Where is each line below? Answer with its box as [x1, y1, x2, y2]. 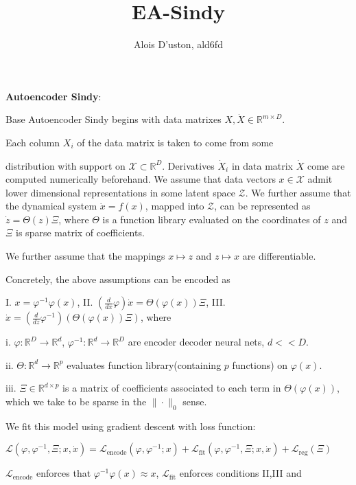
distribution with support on [5, 158, 126, 172]
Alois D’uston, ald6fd [134, 37, 223, 52]
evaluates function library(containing [67, 357, 222, 372]
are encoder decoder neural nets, [128, 335, 265, 349]
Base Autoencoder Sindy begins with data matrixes [5, 112, 222, 126]
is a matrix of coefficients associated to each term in [62, 381, 281, 395]
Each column [5, 135, 60, 149]
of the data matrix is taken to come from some [77, 135, 274, 149]
